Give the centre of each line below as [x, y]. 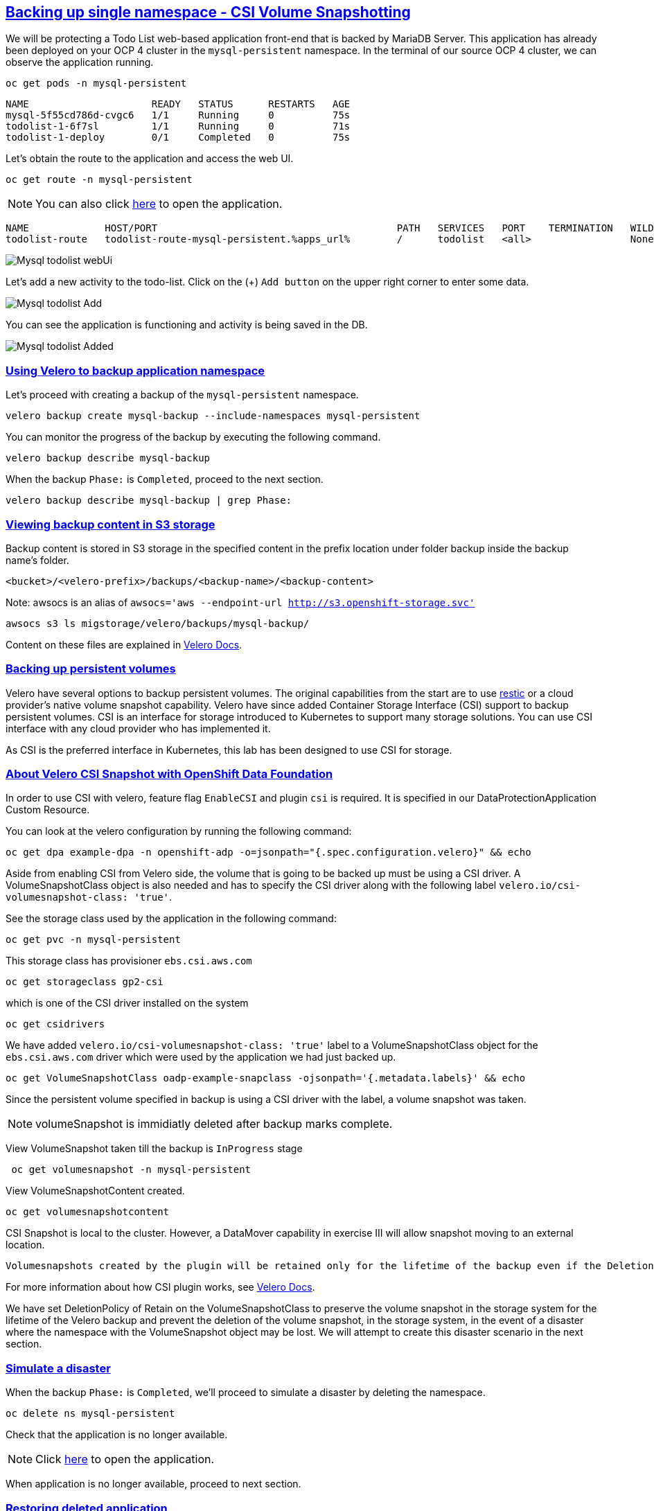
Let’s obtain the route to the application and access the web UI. [150, 159]
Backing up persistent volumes [91, 669]
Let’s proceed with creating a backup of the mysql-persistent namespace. [182, 395]
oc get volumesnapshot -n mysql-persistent [131, 1170]
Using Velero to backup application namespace [135, 370]
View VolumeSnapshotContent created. [95, 1191]
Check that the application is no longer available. [117, 1435]
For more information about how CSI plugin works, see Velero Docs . [160, 1287]
